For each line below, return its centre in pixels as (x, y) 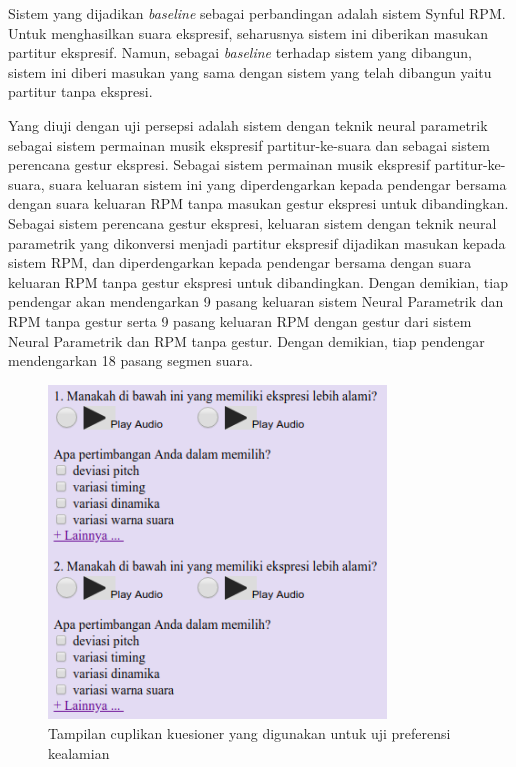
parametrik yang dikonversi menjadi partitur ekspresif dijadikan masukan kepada (257, 242)
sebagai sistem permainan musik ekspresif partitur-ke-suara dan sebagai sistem (249, 144)
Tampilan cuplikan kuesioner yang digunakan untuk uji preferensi (249, 732)
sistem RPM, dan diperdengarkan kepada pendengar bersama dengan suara (240, 262)
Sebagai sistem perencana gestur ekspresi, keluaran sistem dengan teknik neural (252, 222)
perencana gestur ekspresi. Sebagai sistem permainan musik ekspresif (219, 164)
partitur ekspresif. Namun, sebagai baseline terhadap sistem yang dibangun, (240, 52)
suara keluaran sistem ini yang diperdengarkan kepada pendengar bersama (278, 183)
